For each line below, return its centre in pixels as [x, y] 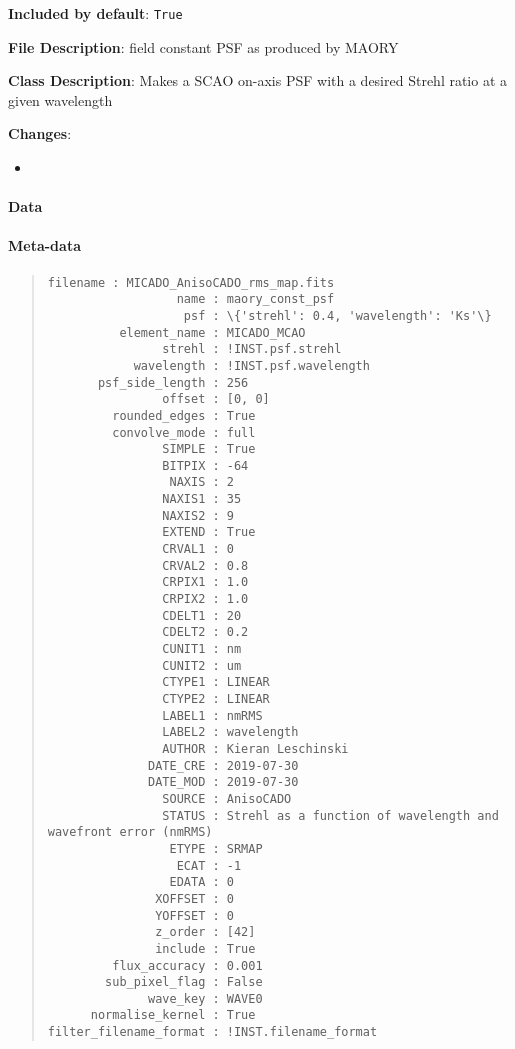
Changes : [40, 133]
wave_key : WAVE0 [205, 998]
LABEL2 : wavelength [230, 732]
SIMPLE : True [209, 449]
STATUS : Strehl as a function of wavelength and [330, 815]
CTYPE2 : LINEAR [216, 699]
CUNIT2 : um [202, 665]
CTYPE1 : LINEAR [216, 682]
